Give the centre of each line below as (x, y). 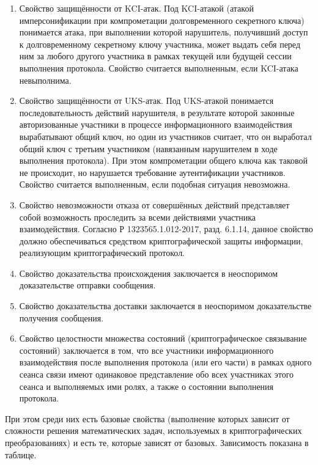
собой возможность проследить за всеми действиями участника (138, 217)
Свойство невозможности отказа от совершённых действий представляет (154, 204)
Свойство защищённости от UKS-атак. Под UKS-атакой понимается (146, 101)
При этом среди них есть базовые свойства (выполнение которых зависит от (147, 418)
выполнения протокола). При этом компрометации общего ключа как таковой (164, 160)
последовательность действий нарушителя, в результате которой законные (157, 112)
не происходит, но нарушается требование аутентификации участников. (152, 172)
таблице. (21, 454)
